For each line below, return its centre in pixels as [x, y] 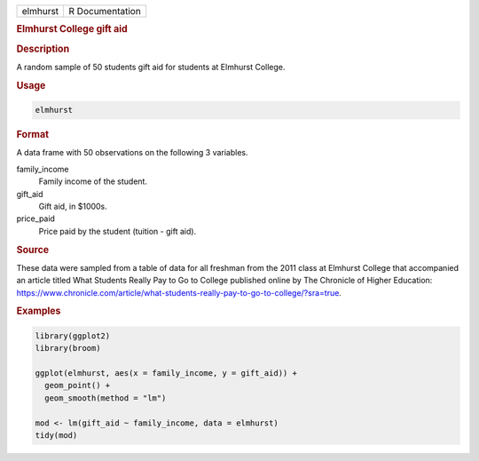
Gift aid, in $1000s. [73, 206]
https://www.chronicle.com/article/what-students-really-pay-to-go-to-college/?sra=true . [179, 292]
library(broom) [68, 348]
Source [33, 250]
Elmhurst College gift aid [72, 29]
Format [32, 135]
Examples [39, 311]
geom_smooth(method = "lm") [106, 398]
